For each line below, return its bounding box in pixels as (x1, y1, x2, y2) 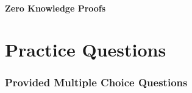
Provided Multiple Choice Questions (5, 75, 188, 90)
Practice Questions (5, 37, 166, 62)
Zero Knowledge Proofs (5, 1, 106, 14)
